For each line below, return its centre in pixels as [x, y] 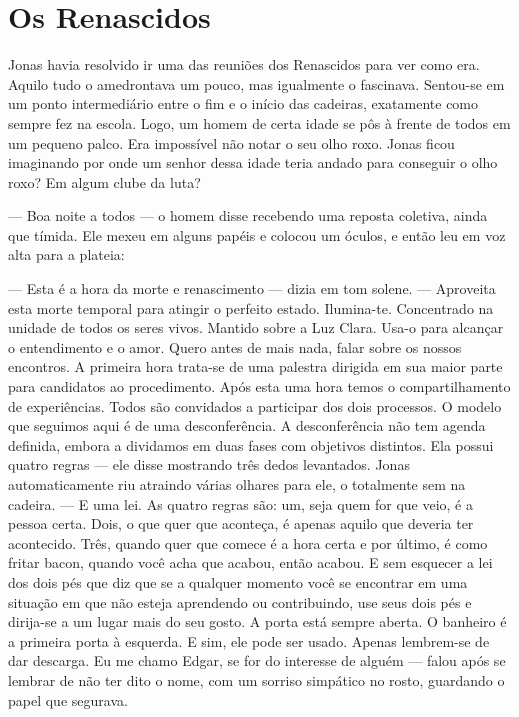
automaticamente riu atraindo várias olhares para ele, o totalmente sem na [237, 484]
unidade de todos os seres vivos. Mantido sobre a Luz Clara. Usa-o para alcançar [256, 327]
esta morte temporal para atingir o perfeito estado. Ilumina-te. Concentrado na [251, 307]
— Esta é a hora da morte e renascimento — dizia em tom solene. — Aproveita [252, 288]
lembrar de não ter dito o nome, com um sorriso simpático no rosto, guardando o [256, 679]
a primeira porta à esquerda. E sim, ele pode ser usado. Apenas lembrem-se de [249, 640]
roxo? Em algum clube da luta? [104, 181]
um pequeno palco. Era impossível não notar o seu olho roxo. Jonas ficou [231, 142]
